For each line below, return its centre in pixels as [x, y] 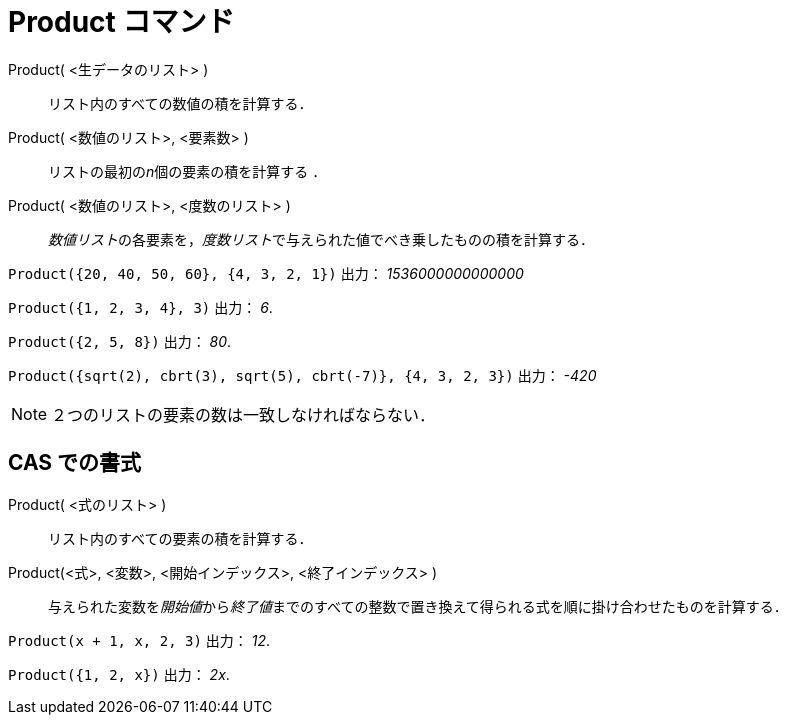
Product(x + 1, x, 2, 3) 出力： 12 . [139, 640]
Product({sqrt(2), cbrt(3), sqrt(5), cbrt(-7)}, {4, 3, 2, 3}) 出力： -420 [302, 375]
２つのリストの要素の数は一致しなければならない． [243, 414]
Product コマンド [121, 22]
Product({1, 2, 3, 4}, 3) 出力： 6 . [140, 307]
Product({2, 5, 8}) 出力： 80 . [120, 341]
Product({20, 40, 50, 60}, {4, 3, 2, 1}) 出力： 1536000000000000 [266, 273]
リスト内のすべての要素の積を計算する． [180, 538]
